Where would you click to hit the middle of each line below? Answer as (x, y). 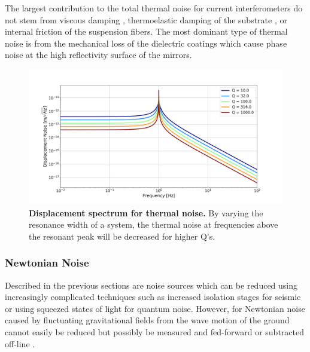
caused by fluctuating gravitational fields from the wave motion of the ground (147, 320)
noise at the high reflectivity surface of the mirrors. (98, 55)
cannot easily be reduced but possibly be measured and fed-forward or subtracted (154, 332)
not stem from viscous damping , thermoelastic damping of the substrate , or (146, 19)
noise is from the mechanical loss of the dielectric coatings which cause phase (146, 43)
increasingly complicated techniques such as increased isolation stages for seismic (153, 297)
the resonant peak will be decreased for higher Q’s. (122, 236)
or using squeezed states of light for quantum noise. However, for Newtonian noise (155, 308)
